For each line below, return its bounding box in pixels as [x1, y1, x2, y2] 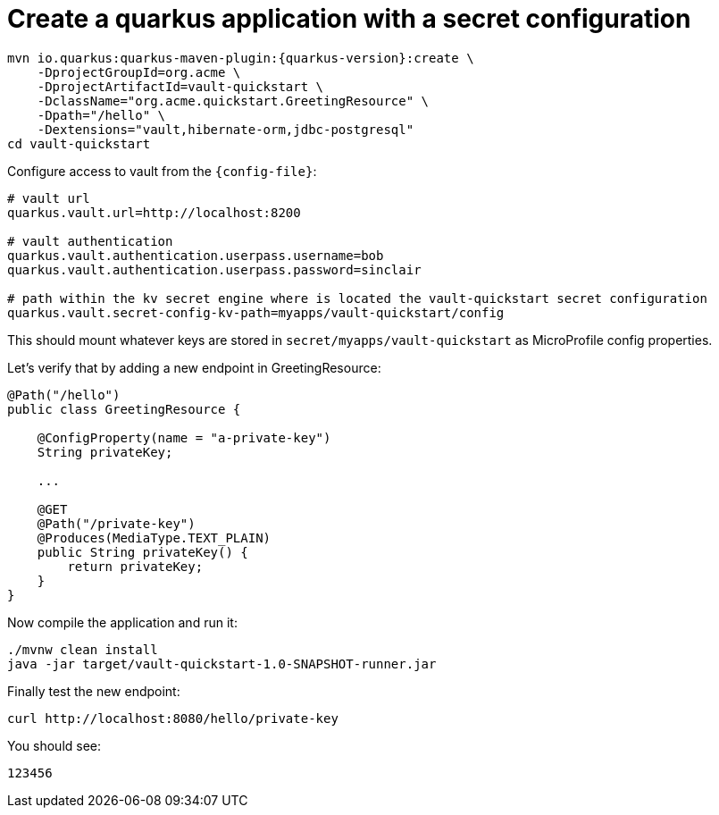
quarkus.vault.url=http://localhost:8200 [7, 205, 301, 220]
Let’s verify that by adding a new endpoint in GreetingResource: [7, 359, 381, 375]
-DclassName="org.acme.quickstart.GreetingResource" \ [37, 93, 430, 108]
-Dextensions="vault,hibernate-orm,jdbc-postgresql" [37, 122, 414, 137]
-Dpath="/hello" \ [37, 107, 166, 122]
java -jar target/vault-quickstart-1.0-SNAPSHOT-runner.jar [7, 656, 437, 671]
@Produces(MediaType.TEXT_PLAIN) [37, 530, 272, 545]
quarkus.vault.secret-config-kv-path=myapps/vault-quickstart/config [7, 305, 505, 320]
